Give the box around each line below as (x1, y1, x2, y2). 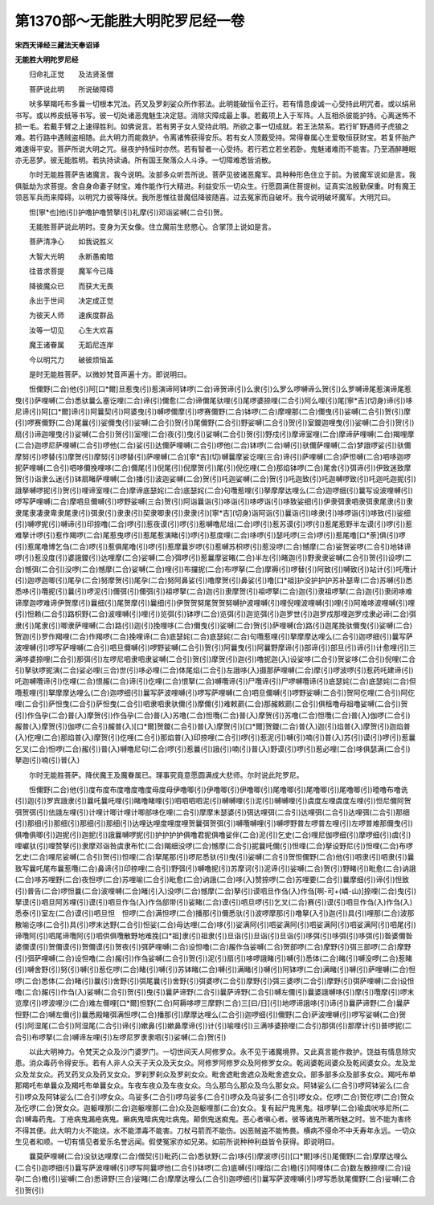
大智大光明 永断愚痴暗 (28, 251, 114, 261)
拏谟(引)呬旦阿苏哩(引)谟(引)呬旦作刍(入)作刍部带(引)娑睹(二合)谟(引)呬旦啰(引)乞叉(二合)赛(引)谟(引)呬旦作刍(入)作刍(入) (14, 897, 413, 907)
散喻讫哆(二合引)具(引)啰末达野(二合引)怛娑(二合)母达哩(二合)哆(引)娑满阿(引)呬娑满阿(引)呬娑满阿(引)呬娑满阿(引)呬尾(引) (14, 920, 417, 929)
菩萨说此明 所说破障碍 (28, 84, 114, 94)
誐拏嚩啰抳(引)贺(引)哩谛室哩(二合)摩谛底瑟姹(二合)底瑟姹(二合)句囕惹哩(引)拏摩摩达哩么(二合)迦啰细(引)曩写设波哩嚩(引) (14, 485, 413, 495)
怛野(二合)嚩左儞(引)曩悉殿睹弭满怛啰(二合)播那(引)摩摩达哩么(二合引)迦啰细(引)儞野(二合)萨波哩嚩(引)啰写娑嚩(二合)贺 (14, 1009, 406, 1019)
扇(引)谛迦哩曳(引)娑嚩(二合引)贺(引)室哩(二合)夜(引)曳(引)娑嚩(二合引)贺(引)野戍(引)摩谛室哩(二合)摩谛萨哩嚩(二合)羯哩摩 (14, 429, 415, 439)
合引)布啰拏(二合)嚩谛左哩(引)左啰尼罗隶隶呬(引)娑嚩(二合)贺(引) (14, 1032, 227, 1042)
